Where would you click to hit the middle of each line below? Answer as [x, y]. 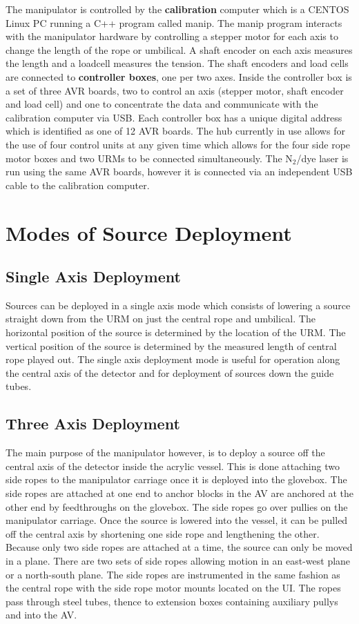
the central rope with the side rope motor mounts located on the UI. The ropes [173, 588]
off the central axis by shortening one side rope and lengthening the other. [163, 533]
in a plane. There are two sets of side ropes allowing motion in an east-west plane [178, 560]
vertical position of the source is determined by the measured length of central [171, 345]
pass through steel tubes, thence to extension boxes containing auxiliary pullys [172, 601]
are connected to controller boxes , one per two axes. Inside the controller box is [179, 76]
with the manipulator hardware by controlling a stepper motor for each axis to [172, 36]
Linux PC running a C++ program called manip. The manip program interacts [174, 22]
